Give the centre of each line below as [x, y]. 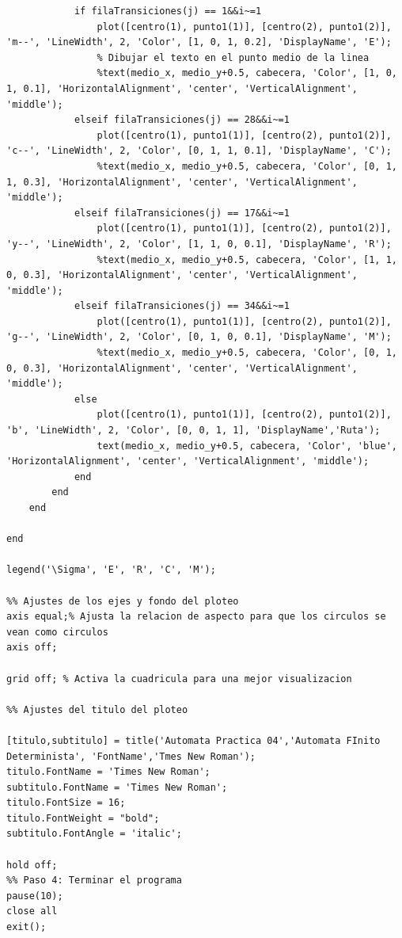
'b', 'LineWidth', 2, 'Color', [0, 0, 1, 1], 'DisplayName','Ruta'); [193, 431]
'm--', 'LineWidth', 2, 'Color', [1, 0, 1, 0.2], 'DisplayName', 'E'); [199, 42]
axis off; [32, 648]
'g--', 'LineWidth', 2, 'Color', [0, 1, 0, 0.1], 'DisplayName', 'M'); [199, 337]
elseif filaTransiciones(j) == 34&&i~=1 [182, 306]
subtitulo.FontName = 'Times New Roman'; [117, 787]
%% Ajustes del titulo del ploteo [97, 709]
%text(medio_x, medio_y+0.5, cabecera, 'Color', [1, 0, [247, 73]
